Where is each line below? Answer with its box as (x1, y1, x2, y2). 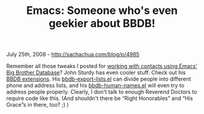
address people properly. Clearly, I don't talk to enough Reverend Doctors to (6, 89, 197, 96)
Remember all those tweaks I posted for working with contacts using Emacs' (6, 62, 198, 70)
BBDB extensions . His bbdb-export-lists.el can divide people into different (6, 75, 191, 82)
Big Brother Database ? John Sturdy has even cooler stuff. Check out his (6, 69, 186, 76)
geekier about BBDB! (48, 16, 156, 30)
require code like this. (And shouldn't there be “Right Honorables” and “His (6, 95, 193, 102)
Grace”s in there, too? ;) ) (6, 101, 69, 109)
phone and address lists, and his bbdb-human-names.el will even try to (6, 82, 185, 89)
